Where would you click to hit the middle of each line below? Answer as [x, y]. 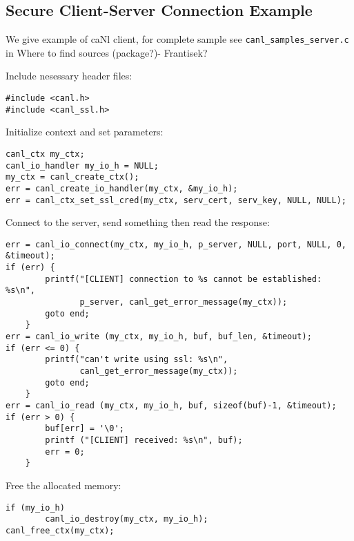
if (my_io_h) [35, 507]
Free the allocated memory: [63, 485]
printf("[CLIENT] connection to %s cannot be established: [184, 279]
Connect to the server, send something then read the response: [138, 222]
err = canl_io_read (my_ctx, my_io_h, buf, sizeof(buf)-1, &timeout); [171, 406]
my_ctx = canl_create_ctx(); [72, 177]
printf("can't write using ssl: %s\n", [137, 360]
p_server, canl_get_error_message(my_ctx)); [184, 302]
